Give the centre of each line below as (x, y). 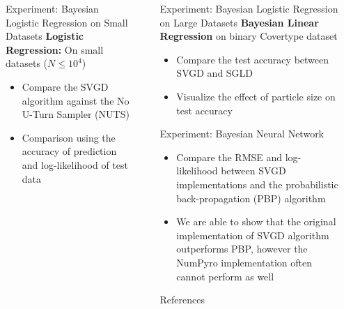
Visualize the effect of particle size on (256, 96)
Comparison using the (69, 137)
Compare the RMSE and (229, 157)
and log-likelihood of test (75, 164)
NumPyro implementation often (244, 262)
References (182, 300)
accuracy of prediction (69, 151)
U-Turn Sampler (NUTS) (76, 114)
